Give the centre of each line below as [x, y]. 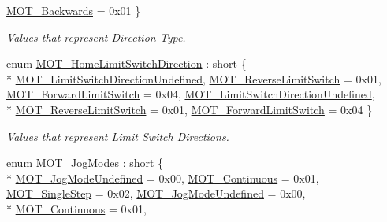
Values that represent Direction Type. [96, 37]
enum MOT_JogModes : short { [85, 163]
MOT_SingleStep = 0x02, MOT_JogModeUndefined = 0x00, [156, 193]
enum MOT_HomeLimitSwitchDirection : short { [127, 63]
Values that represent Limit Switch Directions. [118, 136]
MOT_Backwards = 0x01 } [74, 10]
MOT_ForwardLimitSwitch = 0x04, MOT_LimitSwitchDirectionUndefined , [191, 94]
